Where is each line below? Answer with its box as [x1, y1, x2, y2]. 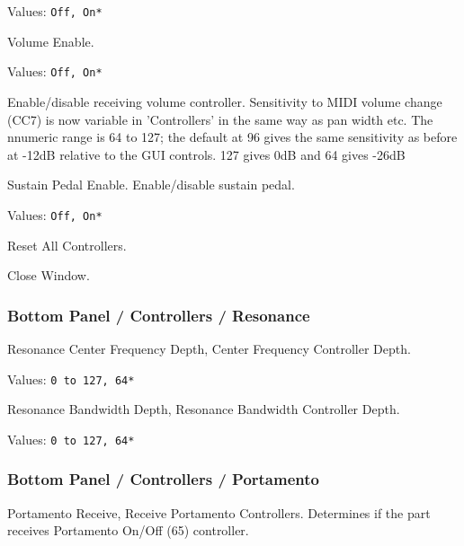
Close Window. [7, 266, 90, 285]
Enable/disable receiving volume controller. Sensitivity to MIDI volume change [7, 92, 442, 110]
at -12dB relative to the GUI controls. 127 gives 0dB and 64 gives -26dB [7, 145, 406, 163]
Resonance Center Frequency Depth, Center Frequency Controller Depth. [7, 339, 411, 357]
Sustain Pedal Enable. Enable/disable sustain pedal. [7, 175, 295, 194]
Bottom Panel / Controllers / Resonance [7, 304, 310, 326]
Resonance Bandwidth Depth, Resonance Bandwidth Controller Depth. [7, 400, 400, 418]
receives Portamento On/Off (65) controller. [7, 521, 249, 540]
